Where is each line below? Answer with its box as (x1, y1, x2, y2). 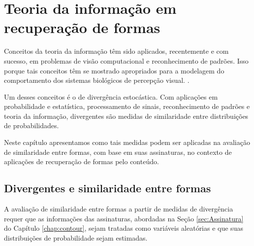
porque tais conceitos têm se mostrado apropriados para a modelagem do (4, 65, 224, 75)
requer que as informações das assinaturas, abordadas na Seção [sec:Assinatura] (4, 213, 244, 223)
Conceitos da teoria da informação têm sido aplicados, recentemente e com (4, 46, 229, 56)
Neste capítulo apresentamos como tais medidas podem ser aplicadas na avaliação (4, 137, 250, 147)
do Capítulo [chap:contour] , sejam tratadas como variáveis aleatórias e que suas (4, 223, 243, 233)
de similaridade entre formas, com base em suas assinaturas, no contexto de (4, 146, 232, 157)
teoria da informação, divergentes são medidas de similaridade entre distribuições (4, 110, 249, 121)
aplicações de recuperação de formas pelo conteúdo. (4, 156, 159, 167)
